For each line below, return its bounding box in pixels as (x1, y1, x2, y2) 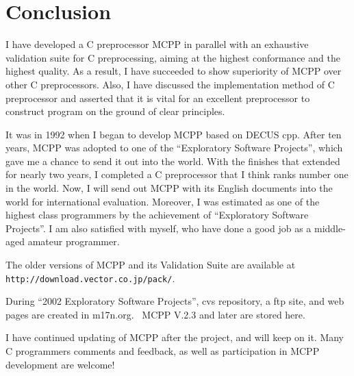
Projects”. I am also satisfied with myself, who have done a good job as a (5, 221, 312, 235)
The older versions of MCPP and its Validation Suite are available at (5, 258, 296, 272)
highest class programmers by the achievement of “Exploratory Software (5, 208, 309, 222)
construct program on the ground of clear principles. (5, 104, 225, 118)
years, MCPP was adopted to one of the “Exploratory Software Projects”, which (5, 140, 343, 155)
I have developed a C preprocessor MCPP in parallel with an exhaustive (5, 37, 309, 51)
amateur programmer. (27, 234, 120, 249)
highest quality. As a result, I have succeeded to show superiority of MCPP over (5, 64, 342, 78)
